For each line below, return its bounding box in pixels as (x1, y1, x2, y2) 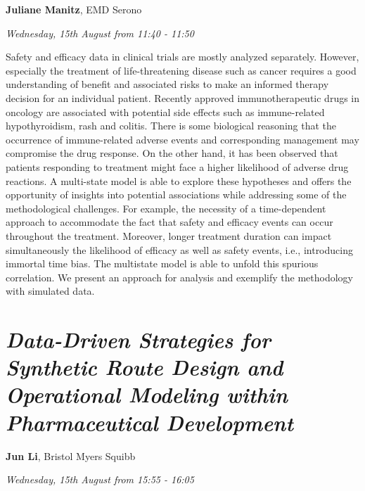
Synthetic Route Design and (6, 352, 283, 382)
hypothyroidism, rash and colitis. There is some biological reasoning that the (6, 118, 337, 133)
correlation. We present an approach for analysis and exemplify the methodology (6, 269, 353, 284)
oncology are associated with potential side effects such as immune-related (6, 104, 325, 119)
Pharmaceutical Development (6, 407, 294, 437)
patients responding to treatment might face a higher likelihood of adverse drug (6, 159, 349, 174)
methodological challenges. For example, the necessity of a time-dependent (6, 200, 326, 215)
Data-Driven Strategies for (6, 325, 271, 355)
